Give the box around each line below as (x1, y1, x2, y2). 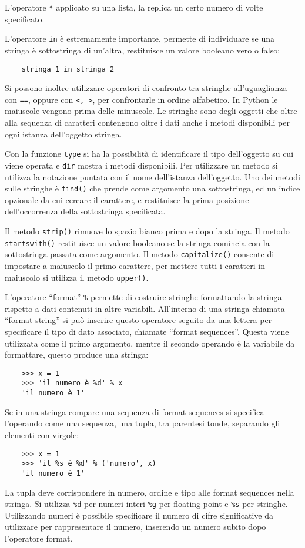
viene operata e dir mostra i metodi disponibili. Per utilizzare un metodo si (5, 159, 278, 171)
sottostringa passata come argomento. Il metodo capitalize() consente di (5, 248, 274, 260)
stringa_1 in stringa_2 (21, 65, 115, 73)
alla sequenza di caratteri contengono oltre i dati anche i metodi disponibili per (5, 116, 290, 128)
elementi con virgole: (5, 428, 79, 441)
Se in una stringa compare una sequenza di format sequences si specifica (5, 405, 264, 418)
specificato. (5, 12, 45, 25)
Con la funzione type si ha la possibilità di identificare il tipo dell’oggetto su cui (5, 147, 294, 160)
